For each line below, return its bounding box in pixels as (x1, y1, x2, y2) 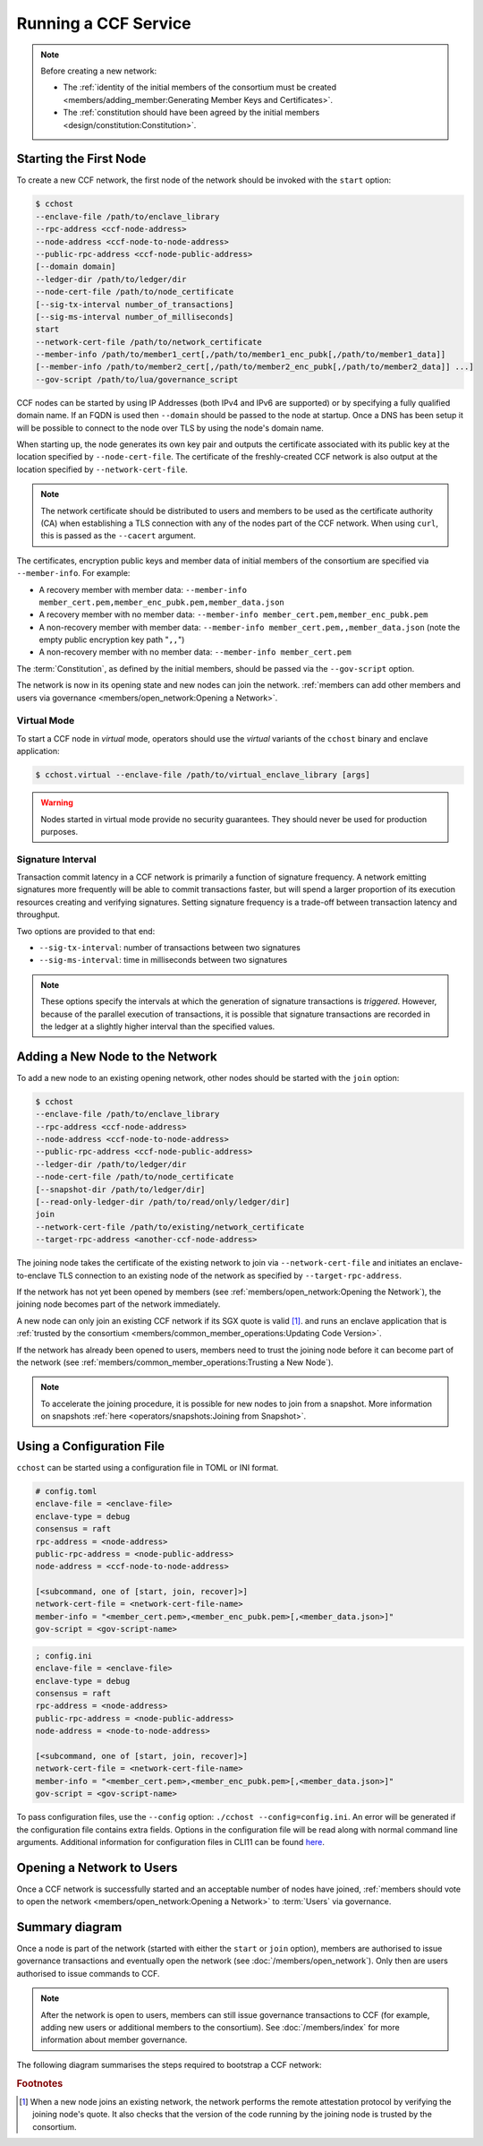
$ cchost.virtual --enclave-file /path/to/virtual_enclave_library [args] (35, 770, 371, 780)
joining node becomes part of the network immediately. (16, 1299, 221, 1309)
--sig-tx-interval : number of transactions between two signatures (38, 942, 301, 953)
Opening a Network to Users (16, 1859, 178, 1876)
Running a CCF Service (16, 13, 191, 33)
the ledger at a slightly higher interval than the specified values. (40, 1021, 275, 1032)
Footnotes (16, 2077, 64, 2090)
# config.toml (35, 1486, 97, 1496)
